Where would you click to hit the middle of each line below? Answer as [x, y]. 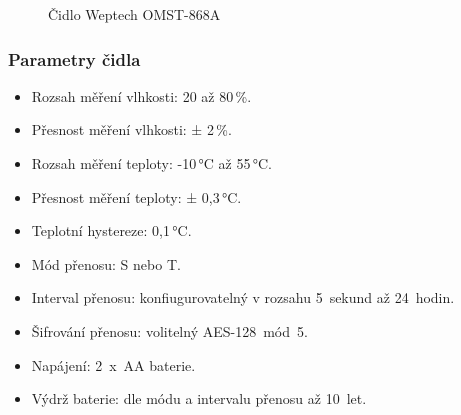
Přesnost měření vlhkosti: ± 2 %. [131, 129]
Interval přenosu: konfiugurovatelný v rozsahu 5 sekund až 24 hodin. [243, 297]
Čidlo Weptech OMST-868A [134, 14]
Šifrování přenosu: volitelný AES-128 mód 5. [169, 330]
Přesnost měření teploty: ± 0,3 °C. [136, 196]
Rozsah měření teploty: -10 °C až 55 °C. [152, 163]
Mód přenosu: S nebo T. [106, 263]
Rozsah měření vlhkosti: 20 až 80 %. [141, 95]
